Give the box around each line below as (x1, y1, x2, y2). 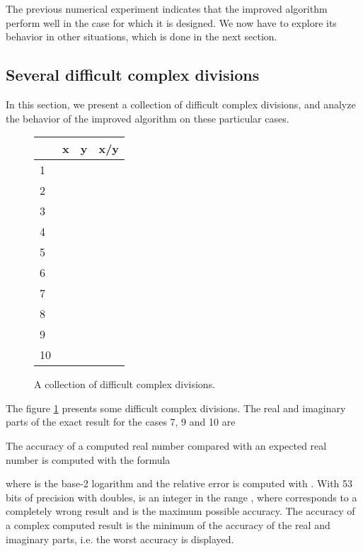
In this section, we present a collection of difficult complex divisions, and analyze (6, 96, 356, 111)
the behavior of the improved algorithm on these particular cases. (6, 110, 289, 125)
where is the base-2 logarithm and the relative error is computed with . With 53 (6, 476, 353, 491)
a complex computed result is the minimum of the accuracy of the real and (6, 517, 330, 532)
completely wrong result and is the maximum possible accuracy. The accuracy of (6, 504, 355, 518)
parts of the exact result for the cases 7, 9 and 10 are (6, 414, 236, 429)
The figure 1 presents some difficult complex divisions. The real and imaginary (6, 400, 346, 415)
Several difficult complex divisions (6, 64, 260, 86)
